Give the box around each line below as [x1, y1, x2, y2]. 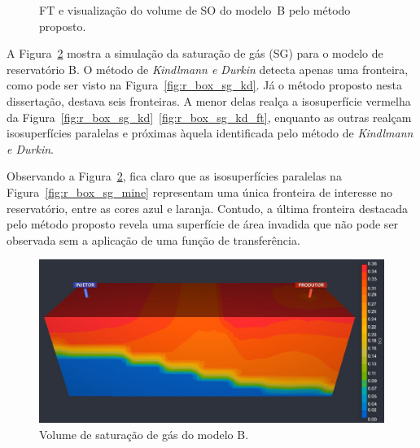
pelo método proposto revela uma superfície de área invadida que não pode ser [7, 215, 399, 233]
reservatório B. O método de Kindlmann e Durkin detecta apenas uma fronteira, [7, 60, 409, 77]
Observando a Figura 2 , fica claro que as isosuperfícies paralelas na [7, 167, 342, 185]
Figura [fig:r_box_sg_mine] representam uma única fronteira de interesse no [7, 183, 393, 200]
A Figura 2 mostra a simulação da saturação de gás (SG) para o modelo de [7, 45, 383, 62]
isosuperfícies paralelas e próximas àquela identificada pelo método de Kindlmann [7, 124, 413, 141]
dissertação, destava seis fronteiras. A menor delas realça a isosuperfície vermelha [7, 92, 411, 109]
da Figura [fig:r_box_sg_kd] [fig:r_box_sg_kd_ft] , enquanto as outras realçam [7, 108, 412, 125]
